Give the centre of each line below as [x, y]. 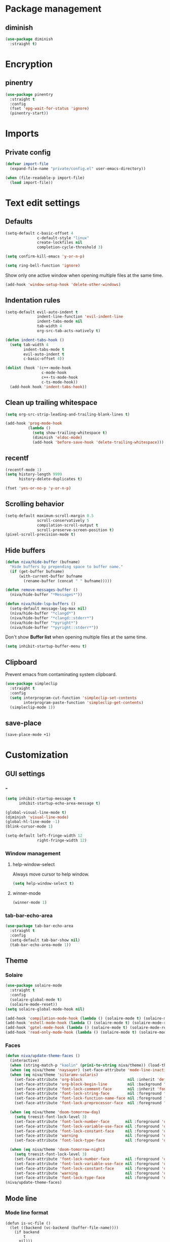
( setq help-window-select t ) [43, 884]
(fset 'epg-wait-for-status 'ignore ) [50, 109]
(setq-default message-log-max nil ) [48, 609]
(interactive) [25, 1061]
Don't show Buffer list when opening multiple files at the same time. [76, 637]
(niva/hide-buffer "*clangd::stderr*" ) [52, 618]
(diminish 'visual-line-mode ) [37, 817]
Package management [53, 9]
